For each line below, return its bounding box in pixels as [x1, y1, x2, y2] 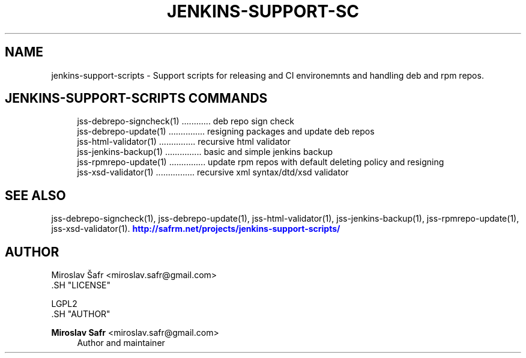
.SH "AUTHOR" [51, 309, 110, 320]
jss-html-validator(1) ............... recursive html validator [77, 136, 291, 147]
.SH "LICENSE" [51, 280, 111, 291]
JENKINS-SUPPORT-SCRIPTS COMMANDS [5, 91, 268, 106]
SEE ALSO [5, 187, 66, 203]
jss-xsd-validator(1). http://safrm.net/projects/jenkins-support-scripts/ [51, 223, 340, 234]
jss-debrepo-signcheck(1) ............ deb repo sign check [77, 116, 294, 127]
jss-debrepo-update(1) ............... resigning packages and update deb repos [77, 126, 375, 137]
